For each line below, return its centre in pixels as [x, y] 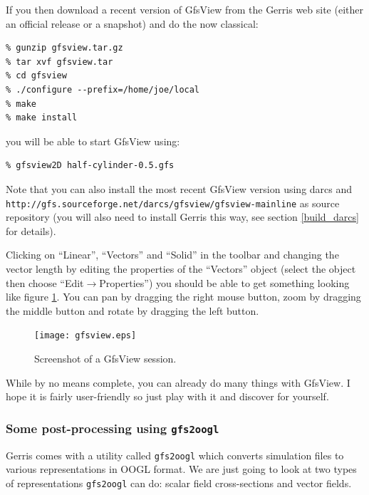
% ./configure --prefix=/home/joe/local [103, 89]
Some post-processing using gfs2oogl [113, 428]
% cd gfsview [36, 76]
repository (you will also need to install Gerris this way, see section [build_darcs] [182, 217]
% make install [42, 118]
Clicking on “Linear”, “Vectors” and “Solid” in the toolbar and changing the [172, 255]
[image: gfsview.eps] [85, 336]
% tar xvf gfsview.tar [59, 62]
